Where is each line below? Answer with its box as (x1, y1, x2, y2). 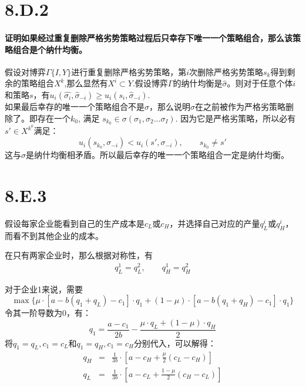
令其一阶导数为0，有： (5, 307, 91, 319)
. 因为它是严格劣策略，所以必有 (175, 112, 296, 124)
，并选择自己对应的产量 (169, 217, 260, 229)
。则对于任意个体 (227, 77, 293, 89)
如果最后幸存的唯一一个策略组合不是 (5, 100, 144, 112)
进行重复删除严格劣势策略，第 (71, 65, 187, 78)
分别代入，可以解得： (133, 336, 216, 349)
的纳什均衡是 (173, 77, 223, 89)
